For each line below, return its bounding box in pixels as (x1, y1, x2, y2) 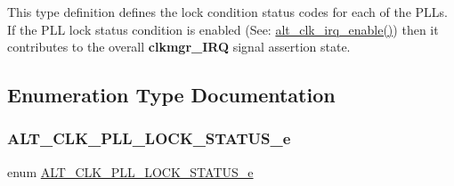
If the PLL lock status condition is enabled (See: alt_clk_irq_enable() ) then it (7, 20, 439, 38)
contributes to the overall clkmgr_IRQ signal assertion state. (7, 37, 351, 56)
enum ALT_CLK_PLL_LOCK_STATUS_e (7, 162, 254, 181)
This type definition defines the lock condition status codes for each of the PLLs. (7, 3, 448, 20)
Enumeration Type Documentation (7, 81, 336, 109)
